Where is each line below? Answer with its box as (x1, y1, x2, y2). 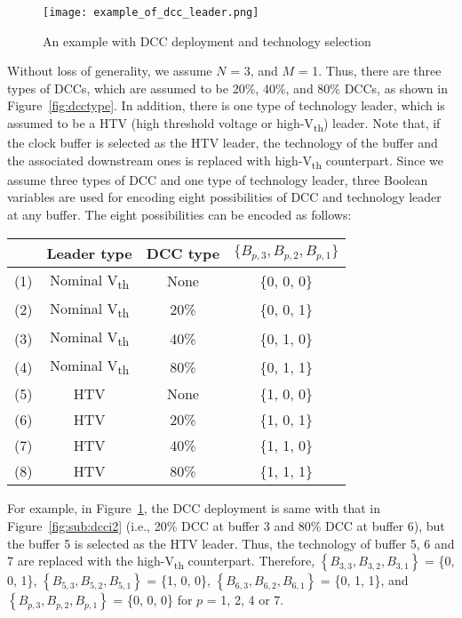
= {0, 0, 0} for (113, 590, 193, 609)
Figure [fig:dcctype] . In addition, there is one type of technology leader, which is (7, 96, 445, 115)
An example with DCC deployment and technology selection (43, 31, 371, 50)
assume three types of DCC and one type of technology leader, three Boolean (7, 170, 428, 189)
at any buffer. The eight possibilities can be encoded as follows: (7, 205, 352, 224)
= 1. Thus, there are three (298, 61, 442, 80)
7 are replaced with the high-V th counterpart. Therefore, (7, 551, 315, 572)
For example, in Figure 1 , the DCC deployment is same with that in (7, 499, 381, 518)
